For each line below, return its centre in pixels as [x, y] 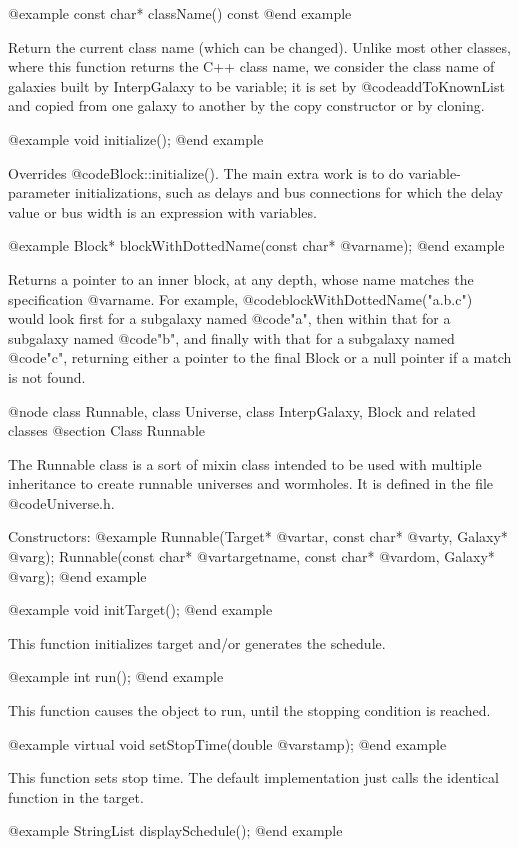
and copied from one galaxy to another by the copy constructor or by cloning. [246, 105]
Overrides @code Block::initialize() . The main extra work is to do [206, 172]
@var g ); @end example [77, 575]
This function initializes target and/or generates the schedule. [197, 642]
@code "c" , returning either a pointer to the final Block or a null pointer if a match [260, 357]
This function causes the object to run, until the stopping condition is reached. [249, 710]
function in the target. [76, 796]
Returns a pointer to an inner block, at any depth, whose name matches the [241, 278]
